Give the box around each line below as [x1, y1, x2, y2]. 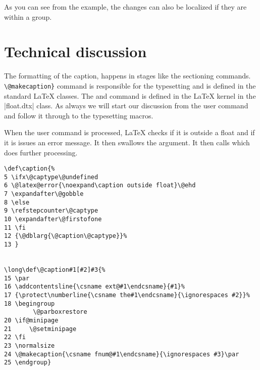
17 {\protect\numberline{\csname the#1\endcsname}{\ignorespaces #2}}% [4, 291, 250, 299]
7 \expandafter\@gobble [4, 190, 84, 198]
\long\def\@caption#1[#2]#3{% [4, 266, 106, 273]
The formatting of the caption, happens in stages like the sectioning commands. [4, 70, 251, 81]
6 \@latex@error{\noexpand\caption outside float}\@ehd [4, 182, 196, 189]
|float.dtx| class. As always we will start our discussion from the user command [4, 100, 248, 111]
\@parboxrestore [33, 308, 87, 316]
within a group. [4, 11, 52, 22]
